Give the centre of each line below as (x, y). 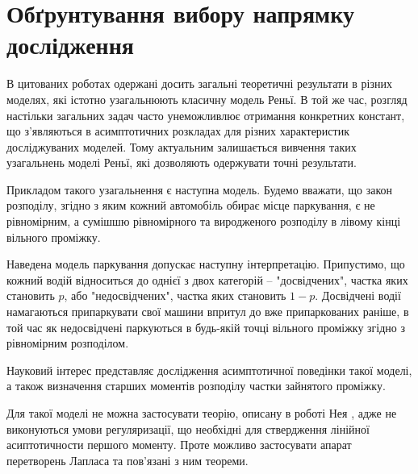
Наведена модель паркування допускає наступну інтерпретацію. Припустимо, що (206, 264)
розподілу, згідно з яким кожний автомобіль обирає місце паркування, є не (191, 205)
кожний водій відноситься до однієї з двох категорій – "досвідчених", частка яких (207, 279)
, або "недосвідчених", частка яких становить (175, 295)
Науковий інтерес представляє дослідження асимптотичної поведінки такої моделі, (209, 370)
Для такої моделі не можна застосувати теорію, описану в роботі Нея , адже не (202, 413)
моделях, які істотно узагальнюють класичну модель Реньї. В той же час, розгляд (207, 99)
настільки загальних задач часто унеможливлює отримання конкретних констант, (206, 115)
